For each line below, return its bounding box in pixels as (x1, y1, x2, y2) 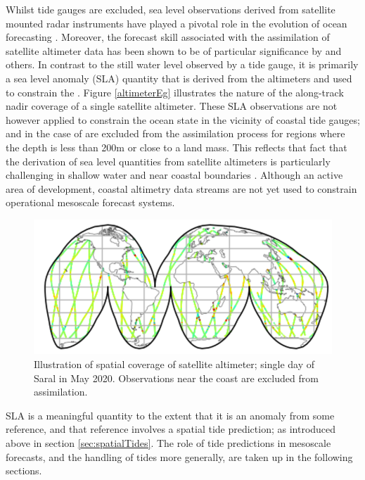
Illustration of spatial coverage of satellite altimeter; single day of (34, 357, 315, 372)
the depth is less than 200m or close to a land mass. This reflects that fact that (6, 139, 347, 154)
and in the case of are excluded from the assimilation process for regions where (6, 126, 345, 141)
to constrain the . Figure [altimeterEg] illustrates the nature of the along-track (6, 84, 344, 99)
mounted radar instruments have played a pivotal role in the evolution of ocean (6, 15, 347, 30)
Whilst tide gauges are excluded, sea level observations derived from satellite (6, 2, 335, 16)
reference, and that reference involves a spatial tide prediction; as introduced (6, 422, 336, 436)
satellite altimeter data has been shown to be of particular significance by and (6, 43, 342, 58)
